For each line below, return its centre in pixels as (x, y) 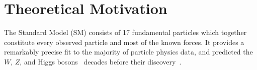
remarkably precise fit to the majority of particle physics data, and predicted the (128, 52)
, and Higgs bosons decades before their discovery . (101, 61)
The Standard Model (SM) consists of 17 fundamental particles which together (125, 32)
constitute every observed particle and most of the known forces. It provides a (124, 42)
